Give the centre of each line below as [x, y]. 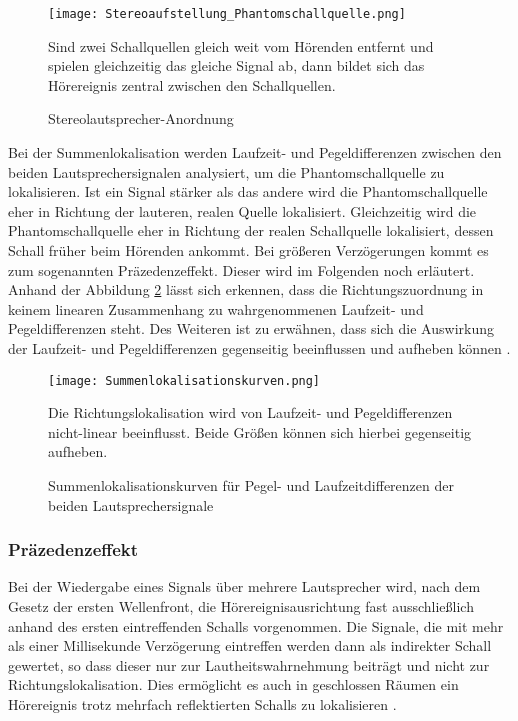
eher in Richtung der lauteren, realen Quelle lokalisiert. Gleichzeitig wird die [242, 210]
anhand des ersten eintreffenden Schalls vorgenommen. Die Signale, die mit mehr [256, 625]
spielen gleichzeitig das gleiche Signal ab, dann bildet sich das [236, 65]
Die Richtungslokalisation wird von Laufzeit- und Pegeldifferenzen [250, 412]
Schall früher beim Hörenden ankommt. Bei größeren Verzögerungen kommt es [248, 250]
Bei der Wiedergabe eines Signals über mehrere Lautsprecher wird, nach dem [244, 586]
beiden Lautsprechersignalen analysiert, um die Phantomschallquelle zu [226, 171]
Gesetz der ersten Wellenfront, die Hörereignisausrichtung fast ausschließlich [241, 606]
